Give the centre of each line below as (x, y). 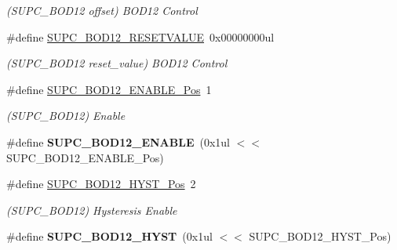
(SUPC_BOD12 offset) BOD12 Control (102, 10)
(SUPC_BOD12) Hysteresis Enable (92, 210)
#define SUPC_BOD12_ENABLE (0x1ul (118, 141)
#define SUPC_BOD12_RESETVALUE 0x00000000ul (140, 36)
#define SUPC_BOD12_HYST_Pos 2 (101, 184)
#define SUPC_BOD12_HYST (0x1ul (109, 236)
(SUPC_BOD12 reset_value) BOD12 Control (117, 63)
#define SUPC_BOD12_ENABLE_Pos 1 (109, 89)
